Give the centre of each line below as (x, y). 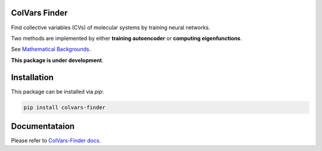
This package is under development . (57, 60)
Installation (32, 77)
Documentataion (43, 126)
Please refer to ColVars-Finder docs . (56, 141)
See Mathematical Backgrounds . (51, 49)
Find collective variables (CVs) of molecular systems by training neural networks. (111, 27)
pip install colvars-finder (64, 107)
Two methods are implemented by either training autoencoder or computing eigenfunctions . (126, 38)
